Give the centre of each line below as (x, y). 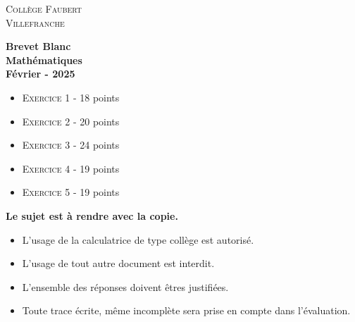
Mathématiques (44, 60)
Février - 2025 (41, 74)
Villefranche (35, 22)
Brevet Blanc (38, 46)
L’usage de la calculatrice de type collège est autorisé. (138, 239)
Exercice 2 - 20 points (71, 121)
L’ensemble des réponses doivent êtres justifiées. (125, 286)
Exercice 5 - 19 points (71, 192)
